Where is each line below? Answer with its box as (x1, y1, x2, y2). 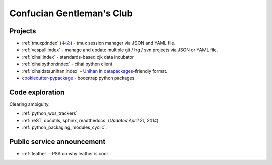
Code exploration (9, 88, 65, 96)
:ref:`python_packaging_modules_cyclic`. (22, 124, 107, 130)
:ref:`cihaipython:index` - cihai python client (22, 61, 113, 67)
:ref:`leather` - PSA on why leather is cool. (22, 151, 109, 156)
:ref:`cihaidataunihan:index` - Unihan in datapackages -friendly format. (22, 68, 168, 74)
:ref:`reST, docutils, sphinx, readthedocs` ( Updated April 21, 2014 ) (22, 117, 159, 123)
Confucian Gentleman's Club (9, 8, 133, 19)
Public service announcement (9, 137, 106, 146)
